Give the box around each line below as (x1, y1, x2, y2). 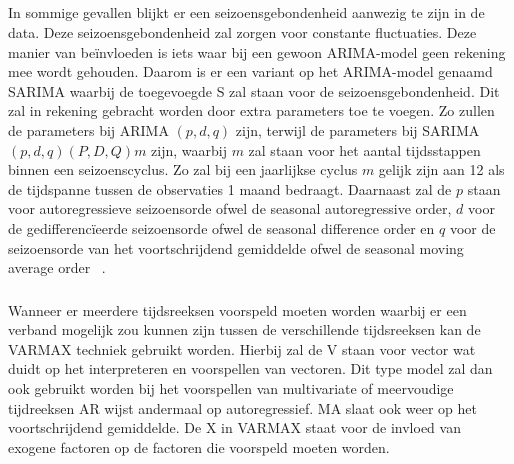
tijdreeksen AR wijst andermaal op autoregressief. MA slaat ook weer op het (8, 397, 477, 418)
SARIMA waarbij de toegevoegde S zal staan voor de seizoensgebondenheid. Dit (8, 80, 500, 101)
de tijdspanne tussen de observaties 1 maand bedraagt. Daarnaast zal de (8, 178, 452, 199)
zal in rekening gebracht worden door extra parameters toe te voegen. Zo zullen (8, 100, 495, 121)
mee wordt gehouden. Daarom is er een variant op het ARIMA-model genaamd (8, 61, 493, 82)
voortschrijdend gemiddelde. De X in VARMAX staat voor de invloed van (8, 417, 461, 438)
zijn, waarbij (151, 139, 227, 160)
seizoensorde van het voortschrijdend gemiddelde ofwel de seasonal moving (8, 237, 464, 258)
